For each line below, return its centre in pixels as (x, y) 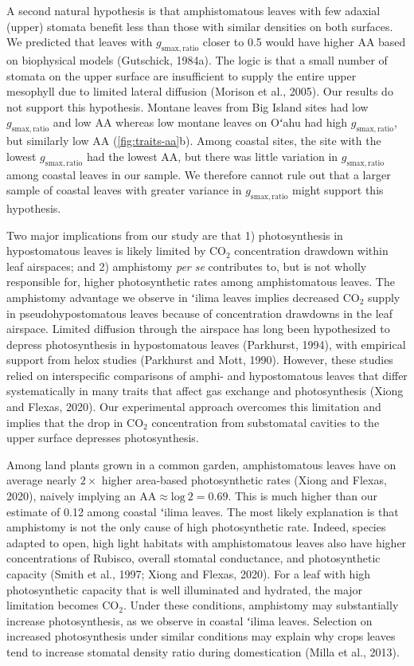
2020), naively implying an (71, 496)
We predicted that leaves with (80, 42)
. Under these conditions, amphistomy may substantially (261, 605)
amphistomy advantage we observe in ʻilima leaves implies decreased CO (183, 297)
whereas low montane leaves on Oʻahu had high (232, 122)
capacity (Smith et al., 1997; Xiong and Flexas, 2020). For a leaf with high (189, 574)
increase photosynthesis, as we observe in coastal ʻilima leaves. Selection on (189, 620)
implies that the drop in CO (75, 422)
